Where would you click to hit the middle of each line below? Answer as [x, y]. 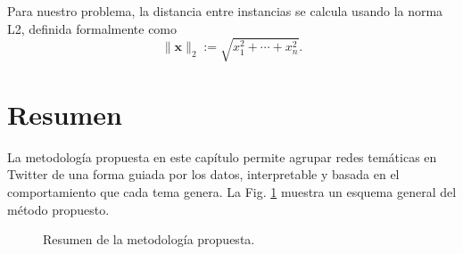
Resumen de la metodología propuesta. [149, 239]
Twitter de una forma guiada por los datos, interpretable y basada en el [203, 174]
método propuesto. [58, 209]
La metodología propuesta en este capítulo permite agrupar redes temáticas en [222, 156]
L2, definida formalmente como [92, 28]
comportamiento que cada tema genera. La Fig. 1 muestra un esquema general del [232, 192]
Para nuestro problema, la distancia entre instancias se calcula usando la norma [225, 11]
